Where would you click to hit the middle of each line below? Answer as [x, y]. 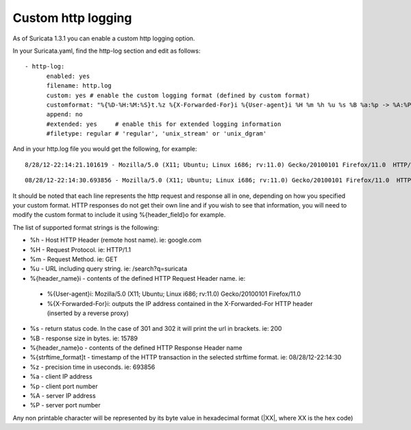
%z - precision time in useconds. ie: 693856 [92, 367]
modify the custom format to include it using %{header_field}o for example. [119, 215]
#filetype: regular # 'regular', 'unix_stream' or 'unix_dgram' [157, 134]
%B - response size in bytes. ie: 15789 [84, 338]
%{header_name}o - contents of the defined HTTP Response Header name [136, 348]
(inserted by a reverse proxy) [88, 313]
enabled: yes [68, 76]
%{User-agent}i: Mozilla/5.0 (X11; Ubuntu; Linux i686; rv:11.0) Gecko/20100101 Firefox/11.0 [174, 294]
